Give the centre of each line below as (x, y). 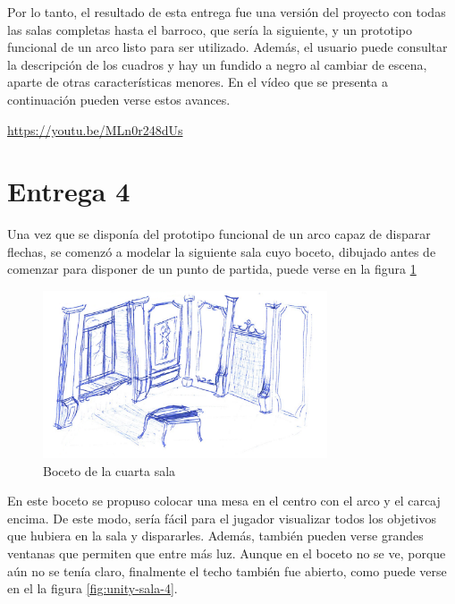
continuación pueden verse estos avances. (119, 99)
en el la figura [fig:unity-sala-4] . (93, 588)
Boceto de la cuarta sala (110, 470)
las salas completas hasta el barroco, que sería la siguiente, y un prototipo (210, 29)
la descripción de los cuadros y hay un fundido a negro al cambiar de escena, (217, 64)
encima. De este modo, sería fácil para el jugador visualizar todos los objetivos (222, 518)
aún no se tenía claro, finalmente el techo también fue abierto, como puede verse (227, 570)
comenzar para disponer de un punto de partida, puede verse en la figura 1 (212, 269)
